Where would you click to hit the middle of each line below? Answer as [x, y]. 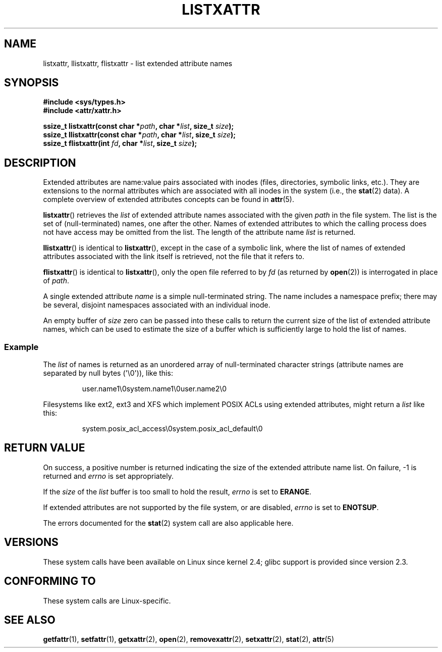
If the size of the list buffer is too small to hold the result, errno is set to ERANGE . [177, 491]
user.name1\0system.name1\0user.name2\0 [154, 389]
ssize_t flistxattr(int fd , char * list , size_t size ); [120, 143]
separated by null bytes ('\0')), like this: [108, 373]
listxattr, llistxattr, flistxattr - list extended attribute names [138, 63]
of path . [56, 281]
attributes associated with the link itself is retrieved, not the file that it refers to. [174, 257]
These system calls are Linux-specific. [107, 600]
